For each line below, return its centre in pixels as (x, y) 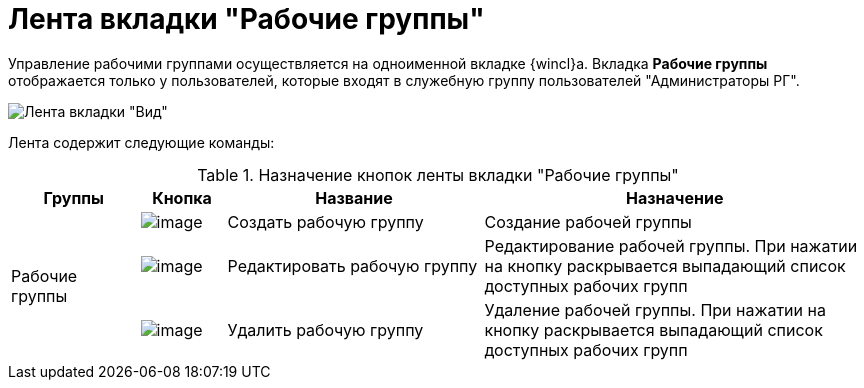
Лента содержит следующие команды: (141, 142)
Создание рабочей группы (588, 221)
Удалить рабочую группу (325, 329)
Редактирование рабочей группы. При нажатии (671, 245)
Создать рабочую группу (325, 221)
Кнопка (182, 197)
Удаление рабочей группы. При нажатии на (655, 309)
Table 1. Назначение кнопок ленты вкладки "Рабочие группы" (438, 174)
